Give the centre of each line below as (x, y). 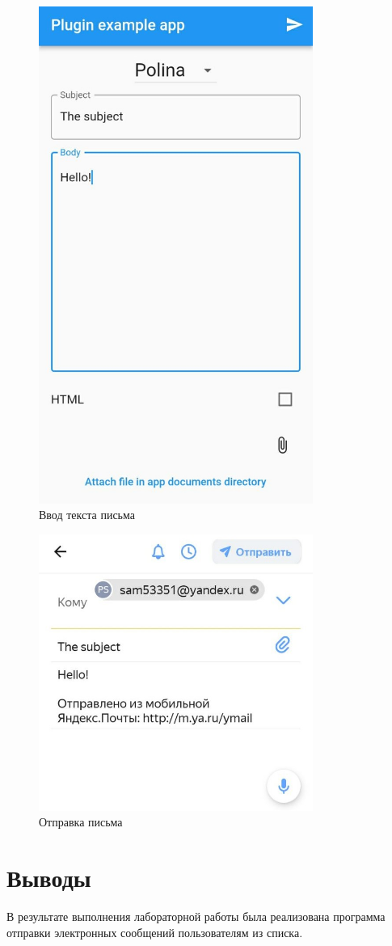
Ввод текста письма (87, 515)
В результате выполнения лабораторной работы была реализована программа (196, 916)
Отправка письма (81, 822)
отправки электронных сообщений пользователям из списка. (155, 932)
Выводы (49, 878)
